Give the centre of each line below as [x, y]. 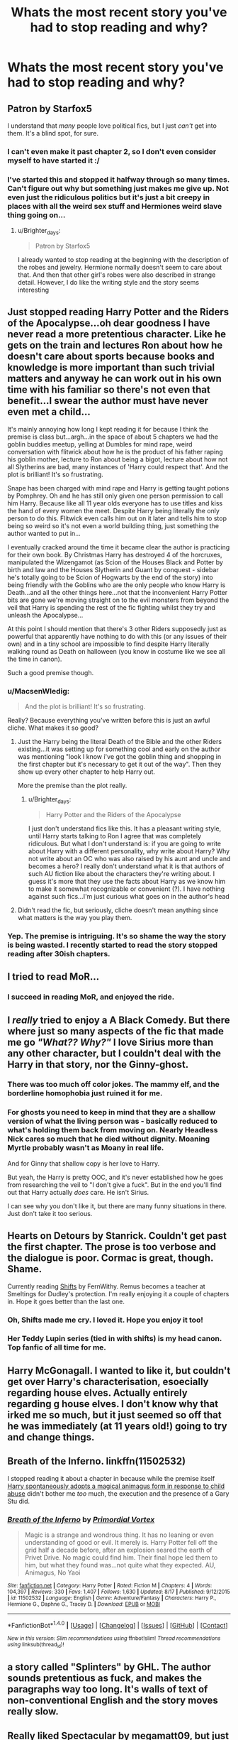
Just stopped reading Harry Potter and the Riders [118, 312]
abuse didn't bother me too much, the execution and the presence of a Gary [118, 1493]
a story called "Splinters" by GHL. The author [109, 1667]
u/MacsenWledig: [39, 691]
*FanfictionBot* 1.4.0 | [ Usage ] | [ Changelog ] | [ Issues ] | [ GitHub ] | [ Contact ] [118, 1624]
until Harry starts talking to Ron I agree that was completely [115, 836]
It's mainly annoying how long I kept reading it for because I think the [108, 429]
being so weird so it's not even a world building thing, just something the [113, 525]
